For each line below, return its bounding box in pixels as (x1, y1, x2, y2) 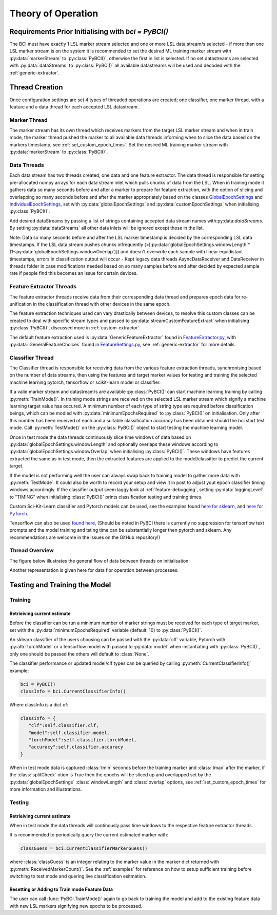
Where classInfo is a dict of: (9, 701, 69, 707)
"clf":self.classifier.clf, (28, 722, 100, 729)
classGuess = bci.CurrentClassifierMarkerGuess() (20, 846, 148, 851)
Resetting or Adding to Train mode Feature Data (9, 886, 113, 892)
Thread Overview (9, 547, 54, 554)
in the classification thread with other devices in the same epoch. (33, 301, 171, 307)
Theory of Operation (9, 8, 98, 19)
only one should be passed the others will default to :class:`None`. (9, 650, 150, 657)
